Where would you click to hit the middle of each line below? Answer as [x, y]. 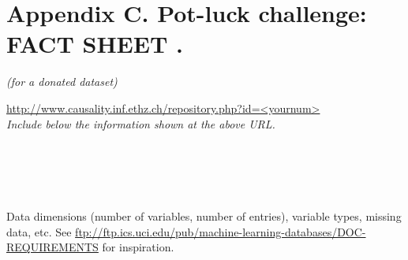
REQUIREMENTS [52, 247]
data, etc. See [39, 231]
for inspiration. [138, 247]
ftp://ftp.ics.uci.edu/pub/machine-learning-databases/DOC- [221, 231]
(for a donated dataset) [62, 82]
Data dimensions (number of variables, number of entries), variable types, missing [204, 216]
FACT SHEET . [95, 44]
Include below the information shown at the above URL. [141, 123]
